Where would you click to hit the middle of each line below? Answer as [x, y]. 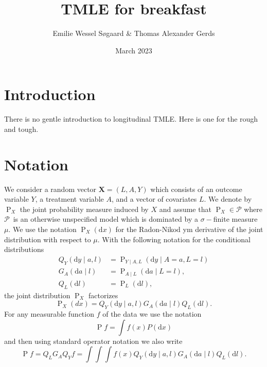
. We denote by [228, 199]
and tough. [21, 129]
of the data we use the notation [152, 313]
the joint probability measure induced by [84, 209]
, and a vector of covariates [154, 199]
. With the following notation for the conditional [174, 239]
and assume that [185, 209]
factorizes [103, 295]
